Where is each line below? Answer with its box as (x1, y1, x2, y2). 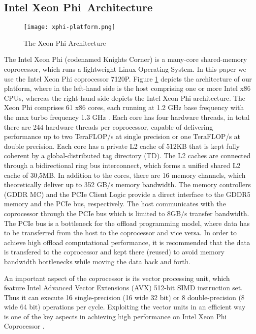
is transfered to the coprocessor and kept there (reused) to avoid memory (4, 247, 224, 257)
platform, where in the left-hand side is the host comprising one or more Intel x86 (4, 83, 251, 93)
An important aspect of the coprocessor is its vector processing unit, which (4, 273, 230, 283)
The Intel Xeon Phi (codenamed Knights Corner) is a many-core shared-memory (4, 54, 247, 64)
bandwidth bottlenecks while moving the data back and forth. (4, 256, 191, 266)
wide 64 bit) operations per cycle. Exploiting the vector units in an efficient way (4, 302, 246, 312)
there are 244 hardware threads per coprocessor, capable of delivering (4, 121, 213, 132)
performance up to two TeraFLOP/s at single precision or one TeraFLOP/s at (4, 131, 241, 141)
